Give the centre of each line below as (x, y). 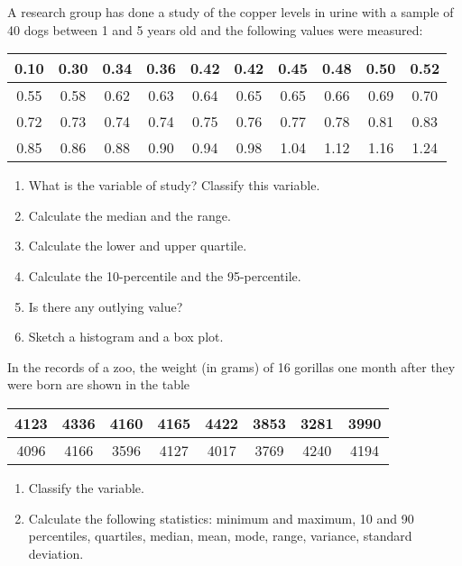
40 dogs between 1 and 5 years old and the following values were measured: (215, 29)
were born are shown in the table (99, 384)
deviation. (56, 553)
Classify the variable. (86, 487)
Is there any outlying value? (106, 306)
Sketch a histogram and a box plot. (126, 337)
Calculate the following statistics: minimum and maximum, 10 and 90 (221, 518)
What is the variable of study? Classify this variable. (174, 185)
